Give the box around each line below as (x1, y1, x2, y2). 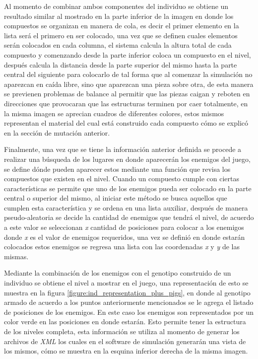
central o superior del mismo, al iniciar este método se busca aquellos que (4, 193, 227, 203)
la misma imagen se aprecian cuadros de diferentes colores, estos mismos (4, 108, 224, 118)
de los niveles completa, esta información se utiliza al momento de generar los (4, 326, 240, 336)
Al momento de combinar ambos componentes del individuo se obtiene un (4, 1, 229, 11)
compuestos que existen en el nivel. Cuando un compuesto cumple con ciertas (4, 173, 240, 184)
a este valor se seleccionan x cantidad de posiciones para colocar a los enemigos (4, 222, 244, 232)
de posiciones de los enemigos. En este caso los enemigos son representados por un (4, 306, 254, 317)
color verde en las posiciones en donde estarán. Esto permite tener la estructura (4, 316, 246, 327)
